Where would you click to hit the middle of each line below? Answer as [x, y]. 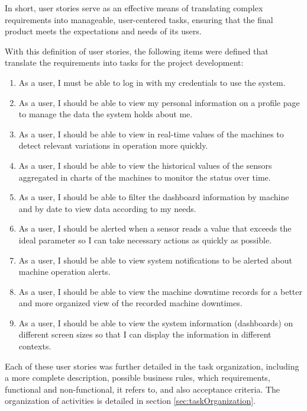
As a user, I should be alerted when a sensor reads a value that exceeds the [155, 228]
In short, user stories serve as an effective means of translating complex [134, 8]
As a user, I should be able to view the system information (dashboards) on [156, 322]
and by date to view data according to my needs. [107, 208]
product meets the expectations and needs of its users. [103, 31]
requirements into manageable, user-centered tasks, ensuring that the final [139, 19]
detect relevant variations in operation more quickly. [113, 145]
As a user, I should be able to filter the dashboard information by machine [154, 197]
